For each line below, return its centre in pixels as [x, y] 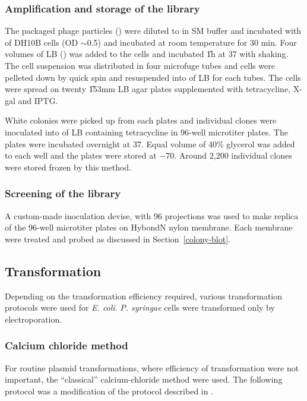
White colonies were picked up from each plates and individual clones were [141, 120]
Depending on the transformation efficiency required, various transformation [144, 296]
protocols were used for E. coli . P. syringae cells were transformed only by [140, 307]
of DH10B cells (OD [42, 42]
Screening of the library [63, 193]
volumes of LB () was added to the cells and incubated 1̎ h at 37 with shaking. [147, 54]
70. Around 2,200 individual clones [229, 155]
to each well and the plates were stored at [81, 155]
